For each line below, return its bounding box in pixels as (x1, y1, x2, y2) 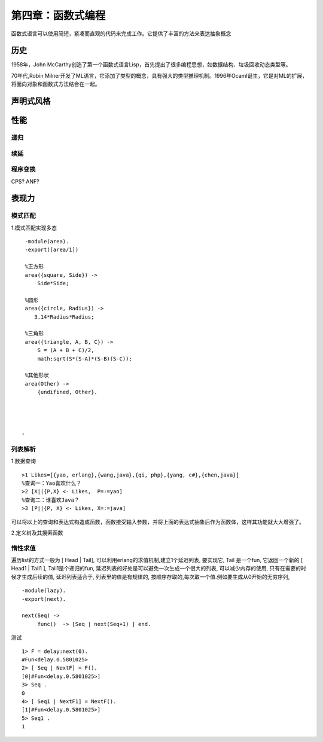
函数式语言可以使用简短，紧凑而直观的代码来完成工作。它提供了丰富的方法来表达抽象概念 (11, 30, 231, 37)
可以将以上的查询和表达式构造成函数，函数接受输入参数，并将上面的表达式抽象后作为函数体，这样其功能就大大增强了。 (11, 518, 304, 526)
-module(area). (25, 238, 69, 245)
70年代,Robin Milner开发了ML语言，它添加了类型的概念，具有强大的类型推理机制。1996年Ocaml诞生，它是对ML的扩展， (11, 72, 308, 79)
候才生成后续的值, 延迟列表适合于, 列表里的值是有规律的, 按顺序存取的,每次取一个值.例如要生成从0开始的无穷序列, (11, 573, 290, 580)
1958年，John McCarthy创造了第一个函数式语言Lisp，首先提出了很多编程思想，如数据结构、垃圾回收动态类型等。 (11, 61, 291, 68)
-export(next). (22, 596, 66, 602)
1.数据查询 (11, 457, 36, 465)
